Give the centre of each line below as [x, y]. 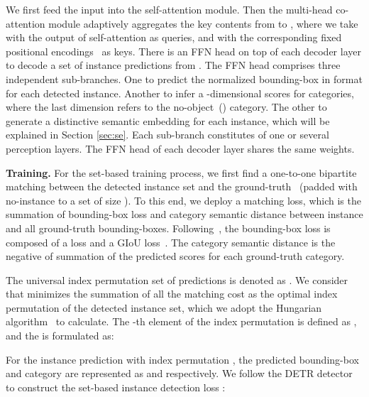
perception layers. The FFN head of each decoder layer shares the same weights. [180, 148]
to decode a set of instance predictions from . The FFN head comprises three [173, 65]
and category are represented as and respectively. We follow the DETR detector [179, 373]
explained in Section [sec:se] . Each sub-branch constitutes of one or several [167, 135]
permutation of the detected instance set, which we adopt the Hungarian [164, 307]
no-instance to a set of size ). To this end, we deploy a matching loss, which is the [183, 200]
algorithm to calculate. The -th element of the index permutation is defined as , [181, 321]
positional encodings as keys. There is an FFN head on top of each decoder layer [183, 51]
